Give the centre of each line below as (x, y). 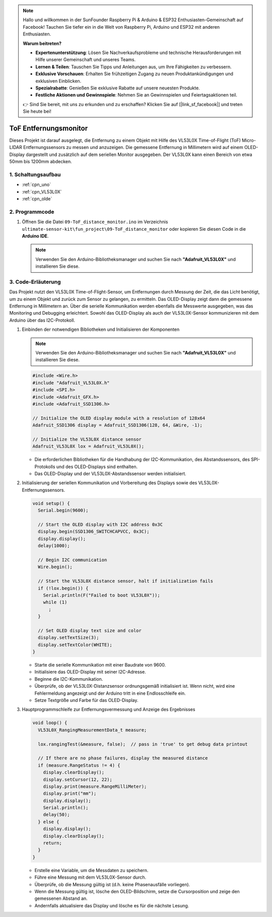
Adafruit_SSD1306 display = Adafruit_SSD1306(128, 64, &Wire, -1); (118, 425)
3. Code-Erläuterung (35, 282)
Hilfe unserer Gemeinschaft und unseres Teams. (86, 60)
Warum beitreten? (42, 43)
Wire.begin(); (55, 567)
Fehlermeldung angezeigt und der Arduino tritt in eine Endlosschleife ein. (110, 693)
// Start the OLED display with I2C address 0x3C (100, 525)
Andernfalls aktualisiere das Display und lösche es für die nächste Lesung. (112, 905)
